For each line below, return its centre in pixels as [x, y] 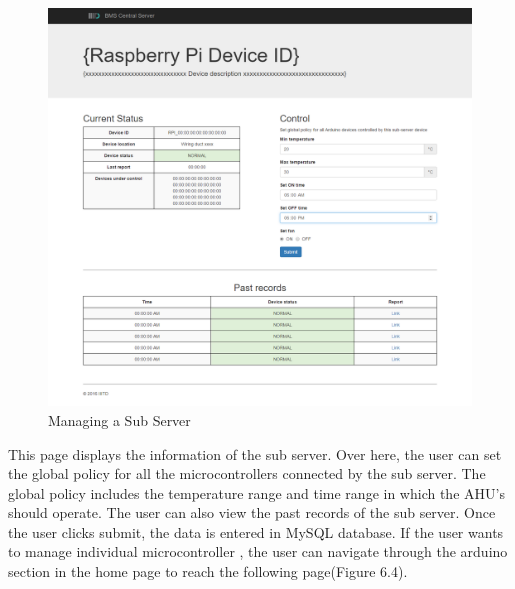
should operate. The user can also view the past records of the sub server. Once [252, 512]
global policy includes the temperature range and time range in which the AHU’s [256, 492]
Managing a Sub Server [119, 419]
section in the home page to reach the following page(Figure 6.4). [208, 571]
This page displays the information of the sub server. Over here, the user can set [255, 453]
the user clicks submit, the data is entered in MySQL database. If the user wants [256, 531]
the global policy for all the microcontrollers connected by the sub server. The [247, 473]
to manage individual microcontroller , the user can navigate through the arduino [258, 551]
